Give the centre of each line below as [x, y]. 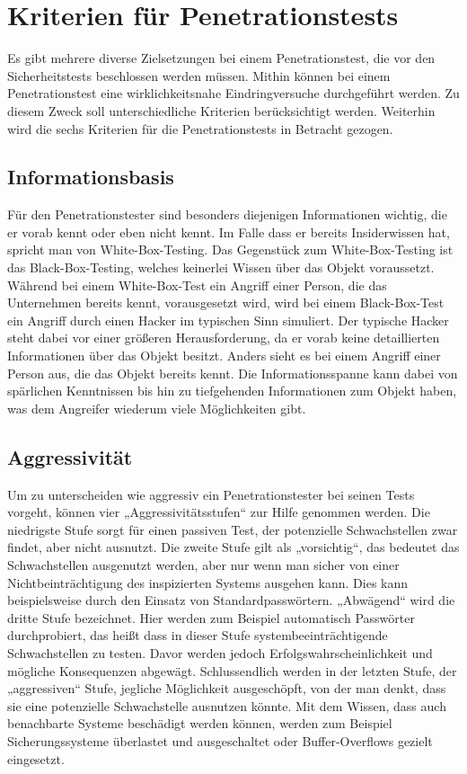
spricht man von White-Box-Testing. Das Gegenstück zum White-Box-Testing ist [230, 249]
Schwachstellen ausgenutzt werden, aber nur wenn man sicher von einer [203, 565]
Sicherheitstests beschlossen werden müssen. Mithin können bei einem [199, 75]
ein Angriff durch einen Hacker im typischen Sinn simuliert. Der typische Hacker [228, 320]
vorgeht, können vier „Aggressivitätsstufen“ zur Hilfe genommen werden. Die [219, 512]
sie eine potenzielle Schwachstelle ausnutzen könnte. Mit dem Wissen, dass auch [227, 705]
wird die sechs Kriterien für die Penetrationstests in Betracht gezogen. [200, 128]
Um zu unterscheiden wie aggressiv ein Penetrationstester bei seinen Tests [211, 494]
